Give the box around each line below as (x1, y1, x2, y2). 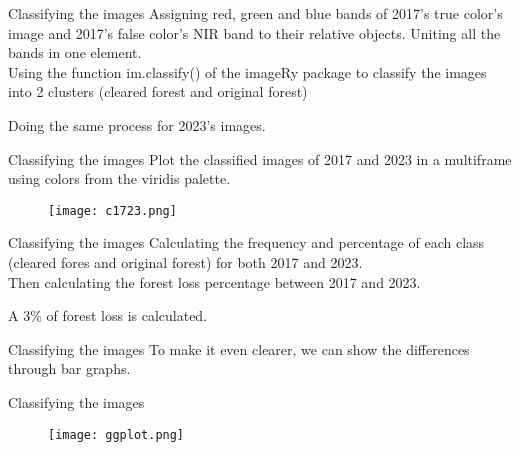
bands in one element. (8, 42, 142, 63)
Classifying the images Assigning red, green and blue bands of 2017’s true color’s (8, 3, 503, 23)
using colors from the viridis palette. (8, 168, 231, 189)
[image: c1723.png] (48, 203, 177, 218)
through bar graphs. (8, 358, 131, 379)
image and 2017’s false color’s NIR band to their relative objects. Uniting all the (8, 22, 501, 43)
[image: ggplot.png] (48, 427, 185, 442)
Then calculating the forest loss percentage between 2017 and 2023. (8, 271, 421, 292)
